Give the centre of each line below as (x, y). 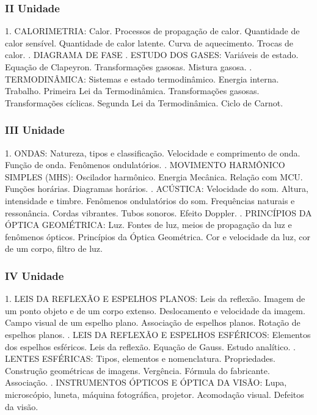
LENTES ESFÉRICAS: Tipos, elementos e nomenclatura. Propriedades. (140, 358)
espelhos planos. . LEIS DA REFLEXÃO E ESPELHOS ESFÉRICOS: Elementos (158, 334)
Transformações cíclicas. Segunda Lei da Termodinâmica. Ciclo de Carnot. (144, 102)
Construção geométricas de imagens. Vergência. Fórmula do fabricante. (137, 370)
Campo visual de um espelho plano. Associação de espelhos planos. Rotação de (153, 322)
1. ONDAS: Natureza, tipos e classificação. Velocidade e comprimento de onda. (153, 152)
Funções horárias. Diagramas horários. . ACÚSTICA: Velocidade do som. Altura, (157, 189)
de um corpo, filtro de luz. (54, 248)
